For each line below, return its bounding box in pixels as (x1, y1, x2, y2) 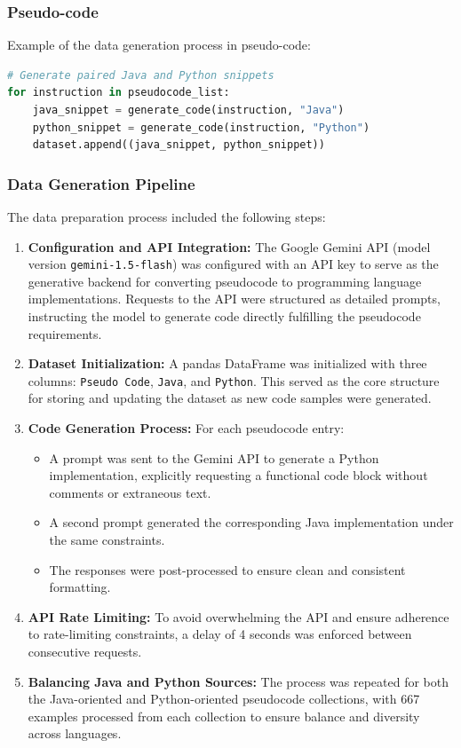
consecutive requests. (28, 642, 142, 660)
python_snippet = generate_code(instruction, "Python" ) (32, 121, 370, 134)
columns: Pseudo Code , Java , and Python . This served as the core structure (28, 371, 440, 390)
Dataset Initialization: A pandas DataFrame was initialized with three (28, 354, 427, 373)
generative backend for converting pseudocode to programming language (28, 272, 422, 290)
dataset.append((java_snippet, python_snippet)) (32, 138, 325, 152)
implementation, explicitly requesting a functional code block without (49, 466, 428, 484)
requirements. (28, 324, 102, 343)
